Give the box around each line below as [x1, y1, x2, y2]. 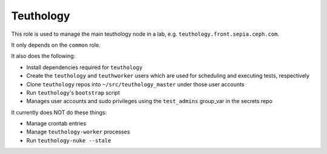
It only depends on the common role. [11, 41, 101, 49]
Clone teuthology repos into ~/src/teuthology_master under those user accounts [26, 81, 245, 88]
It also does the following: [11, 52, 76, 60]
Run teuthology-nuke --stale [26, 136, 111, 144]
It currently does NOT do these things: [11, 109, 107, 116]
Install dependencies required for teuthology [26, 64, 143, 71]
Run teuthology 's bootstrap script [26, 89, 121, 96]
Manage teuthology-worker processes [26, 128, 130, 136]
